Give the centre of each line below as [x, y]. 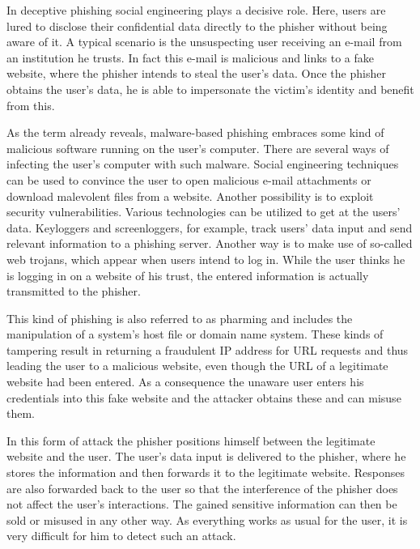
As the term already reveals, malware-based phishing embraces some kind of [195, 132]
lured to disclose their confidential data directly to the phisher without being [197, 26]
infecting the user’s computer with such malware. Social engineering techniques [203, 164]
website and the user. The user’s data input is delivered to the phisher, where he [206, 456]
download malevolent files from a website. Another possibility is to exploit [190, 196]
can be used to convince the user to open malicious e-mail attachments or [189, 179]
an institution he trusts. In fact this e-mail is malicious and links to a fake [191, 57]
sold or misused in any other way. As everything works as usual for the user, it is [207, 519]
